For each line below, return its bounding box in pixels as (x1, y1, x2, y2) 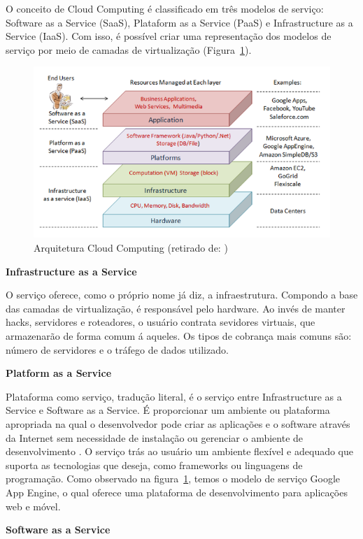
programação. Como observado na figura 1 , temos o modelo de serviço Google (6, 471, 341, 486)
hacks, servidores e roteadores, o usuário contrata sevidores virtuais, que (6, 315, 315, 329)
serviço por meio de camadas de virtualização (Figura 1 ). (6, 42, 252, 57)
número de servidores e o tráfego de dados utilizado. (6, 342, 229, 357)
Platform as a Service (6, 366, 112, 380)
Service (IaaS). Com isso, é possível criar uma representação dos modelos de (6, 29, 332, 43)
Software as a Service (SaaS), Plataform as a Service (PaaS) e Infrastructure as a (6, 15, 353, 29)
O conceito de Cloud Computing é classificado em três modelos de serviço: (6, 1, 324, 15)
